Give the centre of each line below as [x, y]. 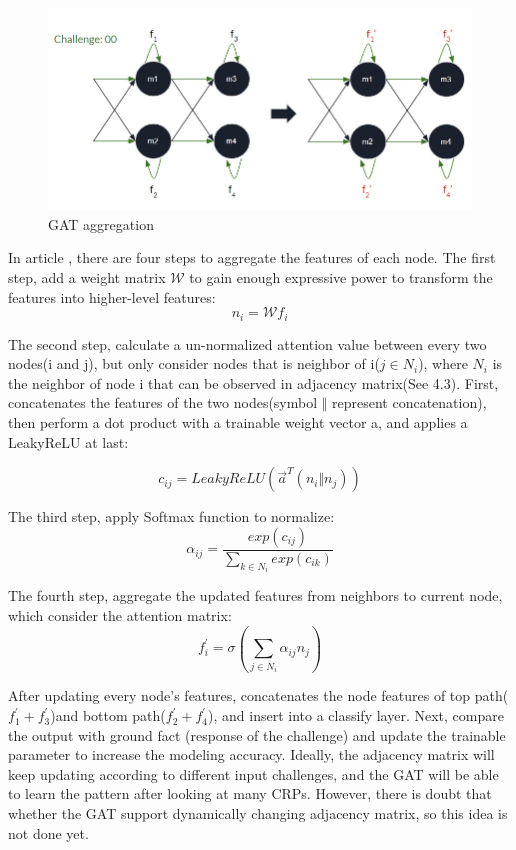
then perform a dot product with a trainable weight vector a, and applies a [238, 422]
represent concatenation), [409, 402]
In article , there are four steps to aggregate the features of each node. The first [252, 257]
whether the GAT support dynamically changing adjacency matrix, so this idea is [258, 813]
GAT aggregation [101, 223]
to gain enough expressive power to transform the [341, 277]
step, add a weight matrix [87, 277]
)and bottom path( [108, 715]
